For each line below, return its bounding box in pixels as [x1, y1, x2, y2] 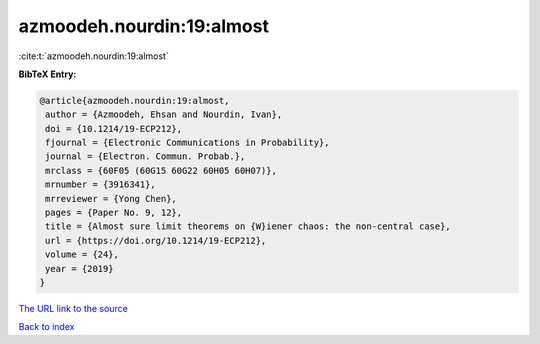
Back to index [18, 321, 75, 333]
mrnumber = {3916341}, [45, 179, 157, 190]
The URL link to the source [18, 302, 129, 314]
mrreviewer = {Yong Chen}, [45, 193, 177, 204]
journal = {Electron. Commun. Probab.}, [45, 151, 246, 162]
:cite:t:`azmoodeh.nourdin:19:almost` [18, 50, 169, 62]
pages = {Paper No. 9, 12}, [45, 207, 183, 219]
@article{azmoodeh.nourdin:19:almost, [39, 95, 230, 106]
